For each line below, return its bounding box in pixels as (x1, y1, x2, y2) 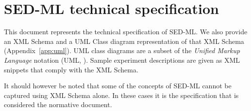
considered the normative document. (4, 99, 112, 110)
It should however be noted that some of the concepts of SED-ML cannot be (4, 81, 232, 91)
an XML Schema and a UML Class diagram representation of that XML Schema (4, 36, 244, 46)
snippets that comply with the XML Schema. (4, 64, 138, 74)
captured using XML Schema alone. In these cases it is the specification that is (4, 90, 239, 100)
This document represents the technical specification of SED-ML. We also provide (4, 27, 248, 37)
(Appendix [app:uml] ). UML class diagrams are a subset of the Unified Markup (4, 45, 240, 55)
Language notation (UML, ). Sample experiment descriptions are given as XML (4, 55, 240, 65)
